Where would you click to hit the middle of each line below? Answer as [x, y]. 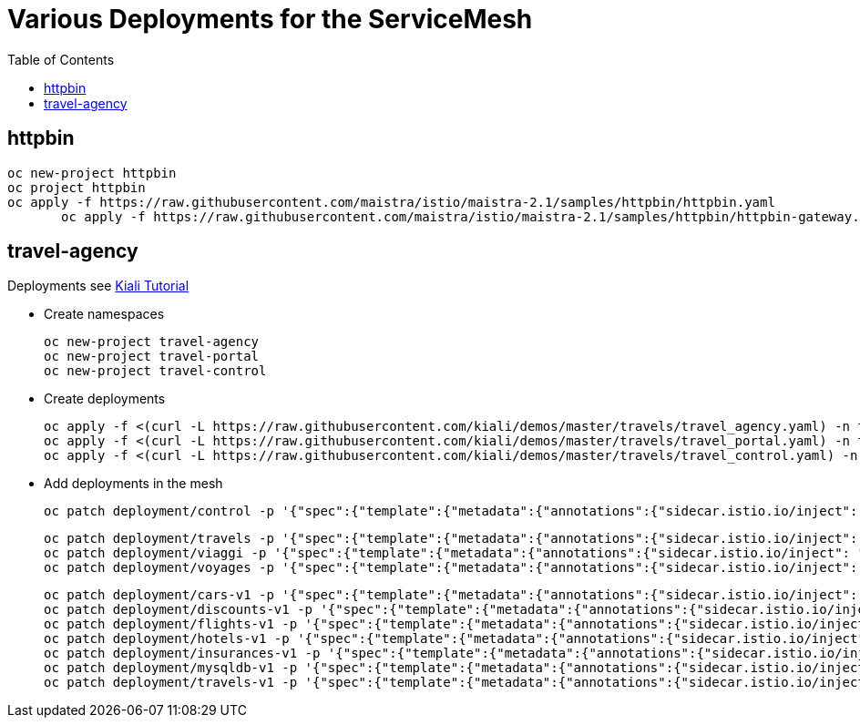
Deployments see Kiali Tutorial [98, 286]
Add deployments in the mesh [133, 484]
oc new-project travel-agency [152, 342]
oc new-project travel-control [155, 371]
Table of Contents [61, 59]
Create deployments [105, 399]
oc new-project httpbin [92, 173]
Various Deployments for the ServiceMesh [270, 19]
